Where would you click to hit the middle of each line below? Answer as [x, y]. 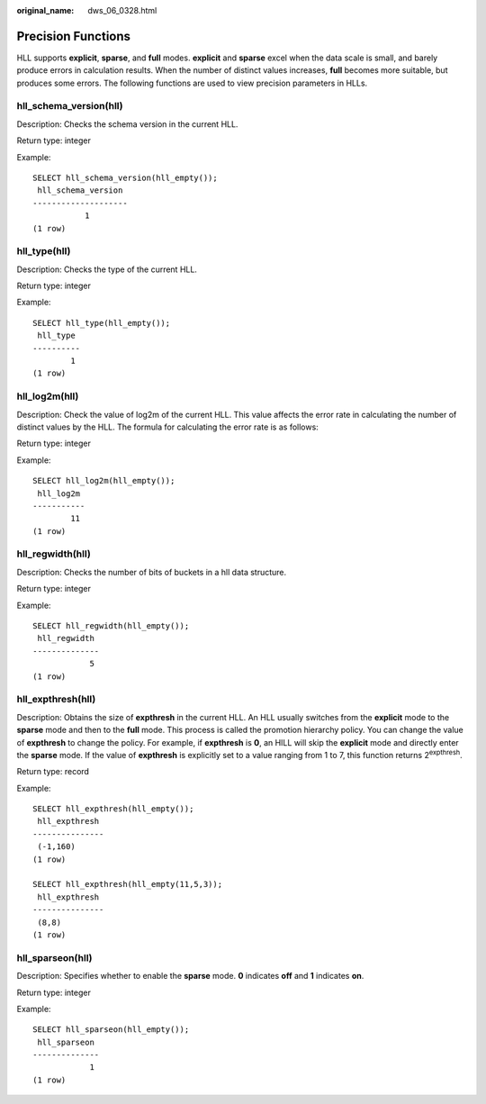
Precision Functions [73, 36]
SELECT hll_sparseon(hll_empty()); [111, 1030]
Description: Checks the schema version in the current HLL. [127, 124]
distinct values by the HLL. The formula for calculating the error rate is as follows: [167, 427]
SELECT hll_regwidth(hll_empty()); [111, 626]
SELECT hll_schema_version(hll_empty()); [125, 178]
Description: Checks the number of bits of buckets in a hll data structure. [152, 572]
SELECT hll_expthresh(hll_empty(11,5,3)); [128, 884]
